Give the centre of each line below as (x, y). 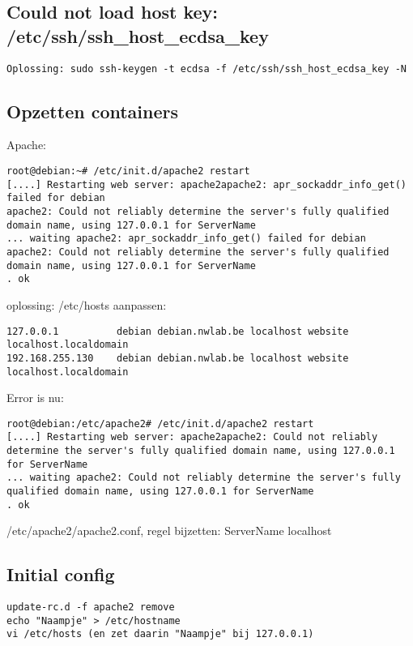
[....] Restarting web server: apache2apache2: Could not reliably (192, 437)
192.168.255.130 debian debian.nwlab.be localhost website (178, 358)
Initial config (61, 574)
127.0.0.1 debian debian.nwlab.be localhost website (178, 331)
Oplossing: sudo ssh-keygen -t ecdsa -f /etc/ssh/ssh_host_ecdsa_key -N (206, 68)
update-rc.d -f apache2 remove (91, 607)
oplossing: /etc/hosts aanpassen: (87, 304)
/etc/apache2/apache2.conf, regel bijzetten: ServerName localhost (169, 530)
